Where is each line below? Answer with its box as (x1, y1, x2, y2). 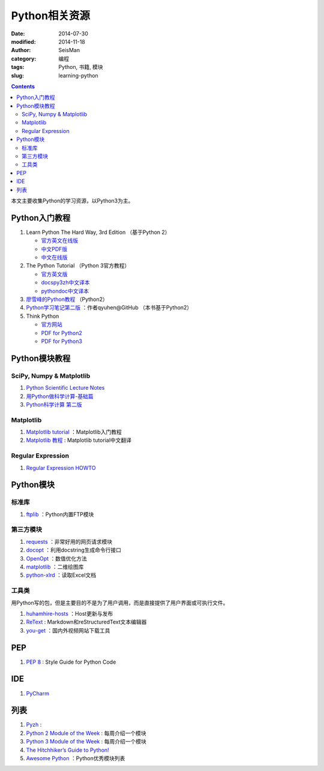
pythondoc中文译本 (41, 287, 89, 294)
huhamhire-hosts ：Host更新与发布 (26, 610, 113, 617)
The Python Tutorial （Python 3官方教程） (26, 262, 130, 269)
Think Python (26, 312, 59, 320)
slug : (11, 72, 24, 79)
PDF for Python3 (41, 338, 82, 345)
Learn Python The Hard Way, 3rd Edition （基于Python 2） (26, 228, 170, 236)
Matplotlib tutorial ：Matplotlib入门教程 (26, 429, 122, 436)
